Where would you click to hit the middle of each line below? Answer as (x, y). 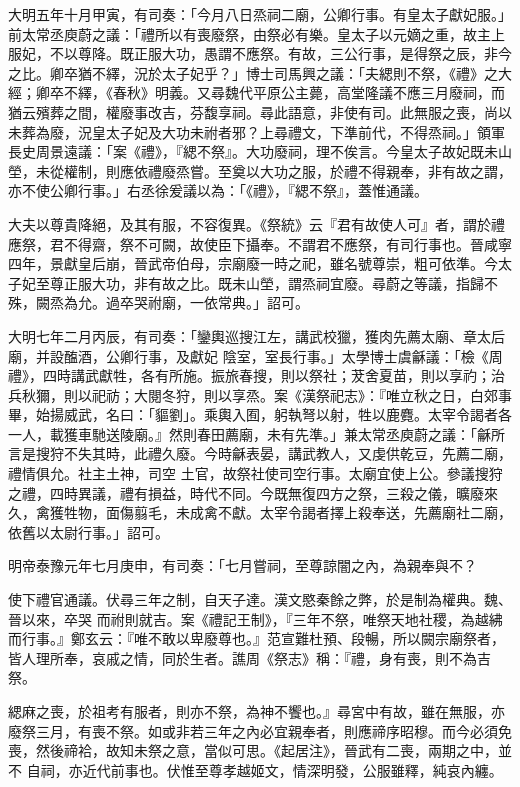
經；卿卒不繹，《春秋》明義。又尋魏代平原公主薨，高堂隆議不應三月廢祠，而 (256, 92)
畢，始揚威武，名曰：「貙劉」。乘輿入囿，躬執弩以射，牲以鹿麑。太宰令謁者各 (260, 414)
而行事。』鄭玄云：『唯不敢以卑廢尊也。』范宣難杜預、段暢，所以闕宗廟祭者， (256, 638)
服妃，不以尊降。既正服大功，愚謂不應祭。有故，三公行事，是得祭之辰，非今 (260, 53)
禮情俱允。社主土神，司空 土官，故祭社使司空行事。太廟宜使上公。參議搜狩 (255, 473)
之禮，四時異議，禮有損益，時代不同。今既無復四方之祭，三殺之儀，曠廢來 (253, 492)
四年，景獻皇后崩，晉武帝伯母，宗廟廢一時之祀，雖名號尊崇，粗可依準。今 (253, 263)
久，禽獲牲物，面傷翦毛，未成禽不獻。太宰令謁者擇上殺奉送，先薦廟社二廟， (260, 512)
